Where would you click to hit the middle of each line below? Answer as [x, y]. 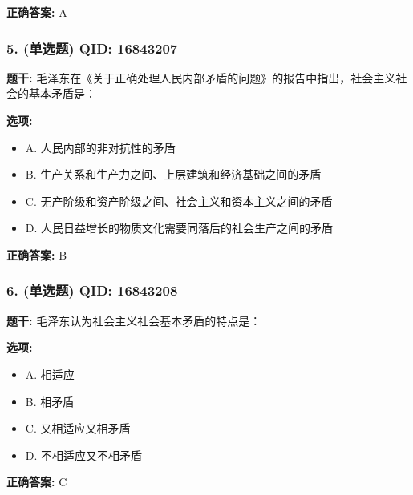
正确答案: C [37, 482]
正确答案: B [37, 254]
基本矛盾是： [62, 93]
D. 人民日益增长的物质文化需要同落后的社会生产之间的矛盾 [179, 228]
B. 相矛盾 [50, 401]
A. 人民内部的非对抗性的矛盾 [100, 147]
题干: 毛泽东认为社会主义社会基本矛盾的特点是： [134, 320]
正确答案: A [37, 12]
